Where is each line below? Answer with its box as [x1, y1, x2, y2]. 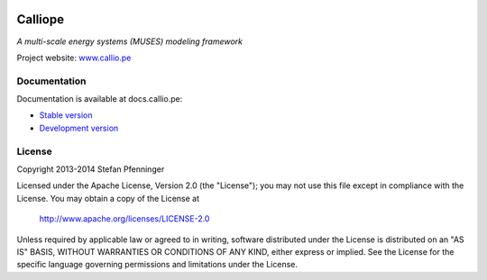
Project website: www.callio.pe [16, 52, 132, 63]
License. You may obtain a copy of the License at [16, 193, 200, 203]
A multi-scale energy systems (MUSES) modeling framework [16, 36, 243, 47]
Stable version [39, 110, 94, 121]
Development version [39, 122, 119, 133]
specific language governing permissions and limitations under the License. [16, 259, 298, 270]
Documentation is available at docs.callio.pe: [16, 94, 183, 104]
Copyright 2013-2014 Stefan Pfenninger [16, 163, 165, 175]
